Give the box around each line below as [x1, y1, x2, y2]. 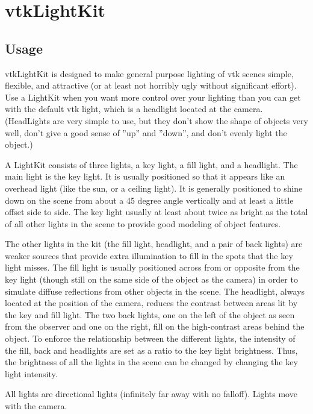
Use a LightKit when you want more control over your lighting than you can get [5, 90, 301, 103]
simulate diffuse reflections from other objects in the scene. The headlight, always [5, 284, 305, 297]
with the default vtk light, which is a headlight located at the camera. [5, 102, 263, 115]
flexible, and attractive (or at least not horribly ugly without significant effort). [5, 79, 297, 92]
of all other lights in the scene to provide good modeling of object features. [5, 217, 281, 230]
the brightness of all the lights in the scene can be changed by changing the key [5, 356, 298, 368]
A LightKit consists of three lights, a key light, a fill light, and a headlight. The [5, 158, 298, 171]
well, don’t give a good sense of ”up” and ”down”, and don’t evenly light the [5, 126, 287, 139]
